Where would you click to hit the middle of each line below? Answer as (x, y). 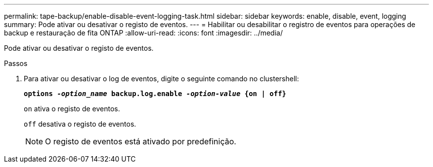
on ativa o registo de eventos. (72, 109)
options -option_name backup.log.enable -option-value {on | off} (155, 94)
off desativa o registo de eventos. (80, 124)
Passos (16, 63)
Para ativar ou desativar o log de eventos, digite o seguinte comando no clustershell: (161, 79)
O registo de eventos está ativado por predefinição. (141, 141)
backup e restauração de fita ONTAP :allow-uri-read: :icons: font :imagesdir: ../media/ (143, 33)
